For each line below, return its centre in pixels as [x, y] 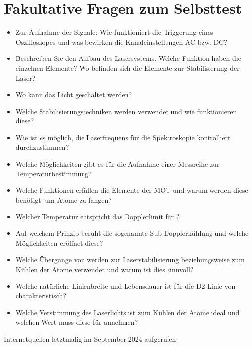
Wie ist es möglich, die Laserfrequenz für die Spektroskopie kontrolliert [123, 137]
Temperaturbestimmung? [54, 173]
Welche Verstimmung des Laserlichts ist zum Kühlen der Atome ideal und [127, 312]
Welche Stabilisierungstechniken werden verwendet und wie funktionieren [126, 111]
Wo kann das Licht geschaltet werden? [74, 94]
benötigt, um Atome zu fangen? [63, 200]
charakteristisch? [41, 295]
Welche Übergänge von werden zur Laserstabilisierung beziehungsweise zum [130, 260]
